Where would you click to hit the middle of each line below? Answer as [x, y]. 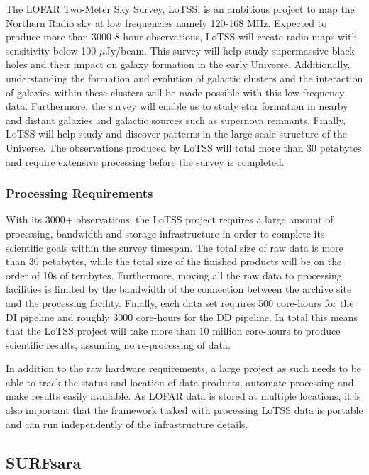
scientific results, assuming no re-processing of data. [118, 344]
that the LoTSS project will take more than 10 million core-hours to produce [173, 331]
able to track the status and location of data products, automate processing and [180, 382]
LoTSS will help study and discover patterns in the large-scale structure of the [177, 134]
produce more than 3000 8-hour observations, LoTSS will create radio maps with [182, 37]
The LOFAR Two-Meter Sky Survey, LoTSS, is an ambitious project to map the [180, 9]
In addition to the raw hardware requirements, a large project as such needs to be [184, 368]
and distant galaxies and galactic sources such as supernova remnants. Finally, [176, 119]
